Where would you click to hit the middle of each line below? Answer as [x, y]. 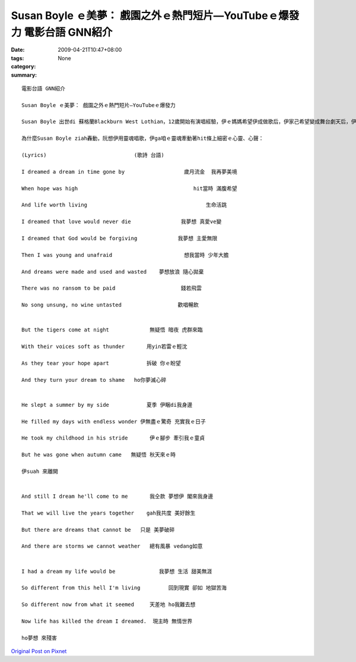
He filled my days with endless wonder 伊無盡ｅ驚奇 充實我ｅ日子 [114, 421]
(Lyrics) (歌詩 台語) [93, 155]
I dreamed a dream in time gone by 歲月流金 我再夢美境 [129, 172]
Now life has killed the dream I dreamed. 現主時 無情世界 [107, 621]
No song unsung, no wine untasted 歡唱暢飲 [110, 305]
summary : [24, 75]
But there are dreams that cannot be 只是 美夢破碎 [98, 530]
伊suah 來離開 [40, 471]
